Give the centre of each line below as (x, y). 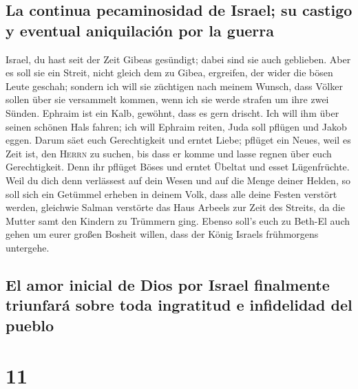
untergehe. (28, 247)
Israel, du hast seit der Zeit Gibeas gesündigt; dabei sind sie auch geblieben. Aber (178, 59)
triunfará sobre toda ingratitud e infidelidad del (179, 305)
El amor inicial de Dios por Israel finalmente (168, 284)
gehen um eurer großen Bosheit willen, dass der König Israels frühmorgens (162, 234)
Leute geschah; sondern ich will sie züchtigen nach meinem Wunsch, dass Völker (174, 86)
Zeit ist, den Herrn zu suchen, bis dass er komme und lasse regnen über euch (169, 153)
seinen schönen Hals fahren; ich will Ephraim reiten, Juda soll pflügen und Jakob (176, 126)
